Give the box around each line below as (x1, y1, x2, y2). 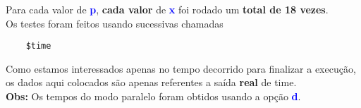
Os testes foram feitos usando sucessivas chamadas (6, 16, 224, 30)
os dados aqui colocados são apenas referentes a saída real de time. (6, 75, 297, 90)
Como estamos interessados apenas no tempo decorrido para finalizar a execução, (6, 61, 356, 76)
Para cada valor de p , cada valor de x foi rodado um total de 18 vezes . (6, 2, 329, 16)
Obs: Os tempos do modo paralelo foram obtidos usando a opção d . (6, 89, 301, 104)
